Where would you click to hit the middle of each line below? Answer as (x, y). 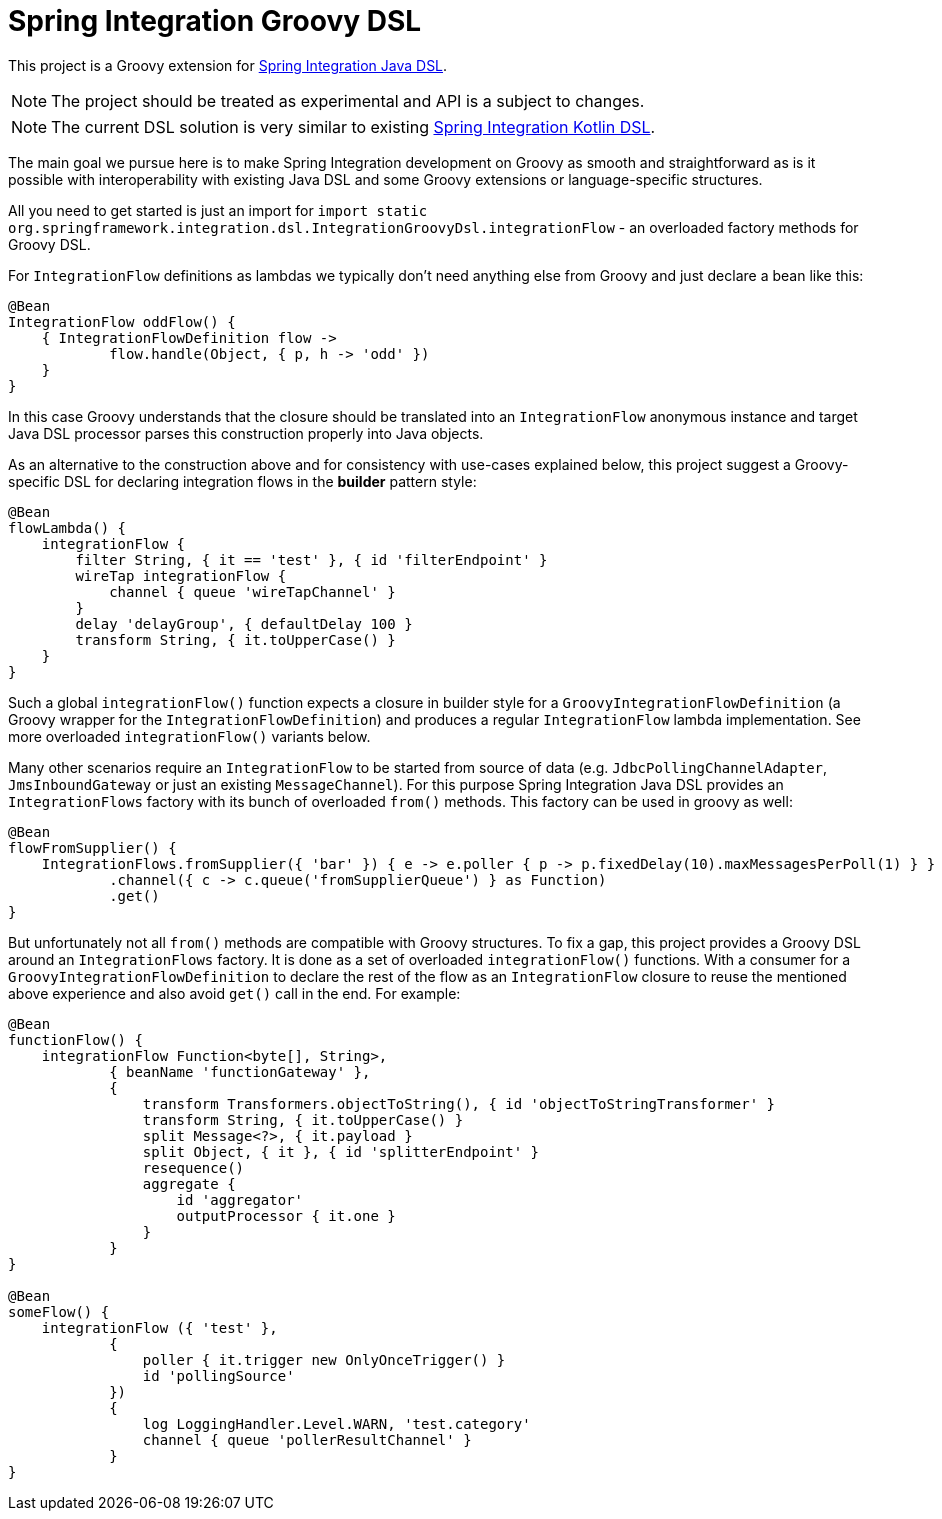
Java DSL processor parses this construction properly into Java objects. (246, 433)
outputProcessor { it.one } (286, 1215)
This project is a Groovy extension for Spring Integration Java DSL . (228, 65)
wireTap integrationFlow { (181, 575)
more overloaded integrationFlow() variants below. (189, 736)
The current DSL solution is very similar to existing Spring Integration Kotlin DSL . (353, 126)
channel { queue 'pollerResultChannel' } (307, 1439)
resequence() (193, 1167)
